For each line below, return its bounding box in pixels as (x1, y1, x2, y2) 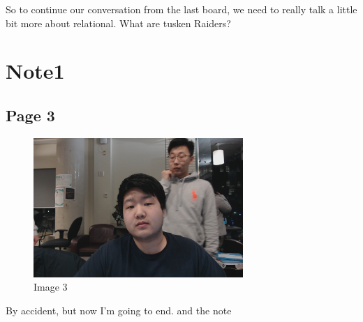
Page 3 (6, 104, 55, 125)
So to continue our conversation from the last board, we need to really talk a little (6, 2, 357, 16)
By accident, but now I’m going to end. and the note (6, 302, 232, 317)
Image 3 (34, 279, 68, 294)
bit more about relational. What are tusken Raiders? (6, 15, 231, 30)
